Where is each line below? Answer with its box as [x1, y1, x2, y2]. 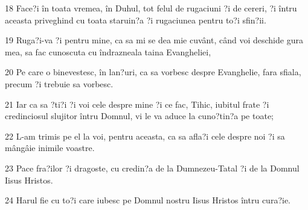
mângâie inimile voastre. [5, 141, 95, 154]
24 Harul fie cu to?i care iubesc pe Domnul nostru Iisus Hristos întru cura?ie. [5, 194, 290, 206]
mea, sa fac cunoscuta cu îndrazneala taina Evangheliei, [5, 45, 211, 58]
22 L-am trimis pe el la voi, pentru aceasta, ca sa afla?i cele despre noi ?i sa [5, 129, 285, 142]
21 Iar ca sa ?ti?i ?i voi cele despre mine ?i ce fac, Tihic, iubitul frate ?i [5, 97, 269, 110]
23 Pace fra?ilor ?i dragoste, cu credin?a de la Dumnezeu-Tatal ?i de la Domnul [5, 161, 300, 174]
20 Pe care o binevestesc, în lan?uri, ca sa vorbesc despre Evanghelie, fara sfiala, [5, 66, 301, 78]
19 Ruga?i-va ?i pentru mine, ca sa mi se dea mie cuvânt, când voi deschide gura [5, 34, 303, 46]
